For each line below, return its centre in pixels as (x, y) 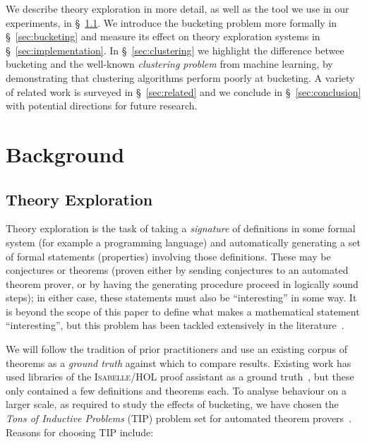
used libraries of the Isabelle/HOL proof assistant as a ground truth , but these (180, 377)
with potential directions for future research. (102, 106)
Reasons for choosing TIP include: (80, 432)
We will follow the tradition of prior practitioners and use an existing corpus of (176, 349)
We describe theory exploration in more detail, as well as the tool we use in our (178, 8)
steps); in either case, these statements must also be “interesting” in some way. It (181, 298)
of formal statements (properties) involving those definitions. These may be (168, 256)
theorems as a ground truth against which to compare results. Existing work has (179, 362)
